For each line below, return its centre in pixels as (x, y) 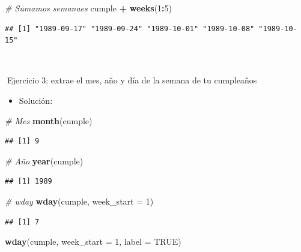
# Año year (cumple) (44, 160)
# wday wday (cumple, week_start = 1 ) (79, 201)
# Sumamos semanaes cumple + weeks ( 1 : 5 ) (89, 8)
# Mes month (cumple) (49, 120)
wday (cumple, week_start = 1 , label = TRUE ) (93, 241)
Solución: (36, 100)
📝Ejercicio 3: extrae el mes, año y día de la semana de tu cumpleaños (131, 80)
